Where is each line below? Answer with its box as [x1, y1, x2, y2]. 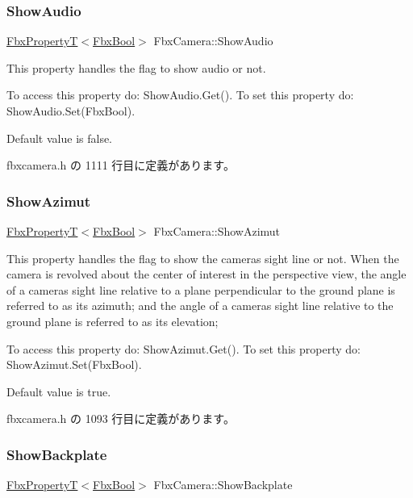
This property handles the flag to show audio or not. [6, 59, 266, 76]
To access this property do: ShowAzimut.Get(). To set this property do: [6, 340, 361, 357]
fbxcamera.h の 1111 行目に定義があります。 [6, 157, 235, 174]
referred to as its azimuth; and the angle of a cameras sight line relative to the [6, 297, 394, 314]
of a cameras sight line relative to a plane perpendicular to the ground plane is [6, 281, 395, 298]
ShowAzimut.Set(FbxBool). [6, 356, 142, 373]
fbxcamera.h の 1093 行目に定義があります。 [6, 410, 235, 427]
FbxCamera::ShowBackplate [153, 476, 293, 493]
